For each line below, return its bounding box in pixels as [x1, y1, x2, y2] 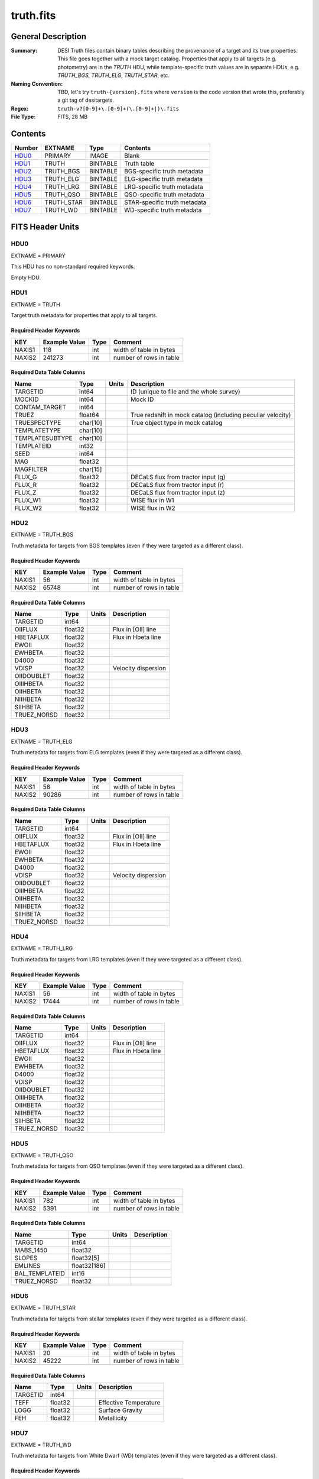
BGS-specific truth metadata [124, 167, 204, 176]
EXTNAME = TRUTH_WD [11, 1441, 72, 1448]
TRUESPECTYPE [14, 418, 61, 427]
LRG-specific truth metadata [124, 183, 203, 191]
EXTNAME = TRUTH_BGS [11, 531, 74, 538]
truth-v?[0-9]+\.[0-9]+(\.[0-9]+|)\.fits [57, 105, 180, 112]
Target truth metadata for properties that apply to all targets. [11, 312, 158, 319]
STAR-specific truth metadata [124, 198, 207, 206]
